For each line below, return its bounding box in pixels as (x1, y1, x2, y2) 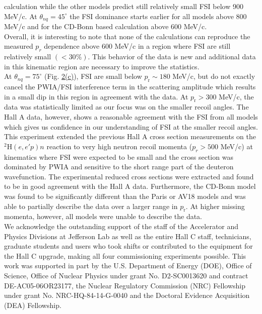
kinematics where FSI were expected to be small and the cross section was (4, 151, 233, 162)
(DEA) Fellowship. (4, 299, 61, 310)
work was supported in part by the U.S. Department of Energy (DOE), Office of (4, 260, 252, 271)
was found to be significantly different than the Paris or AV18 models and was (4, 190, 246, 201)
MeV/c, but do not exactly (172, 71, 255, 81)
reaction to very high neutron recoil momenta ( (46, 141, 192, 151)
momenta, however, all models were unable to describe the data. (4, 211, 203, 222)
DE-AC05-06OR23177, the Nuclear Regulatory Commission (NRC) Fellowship (4, 280, 246, 290)
